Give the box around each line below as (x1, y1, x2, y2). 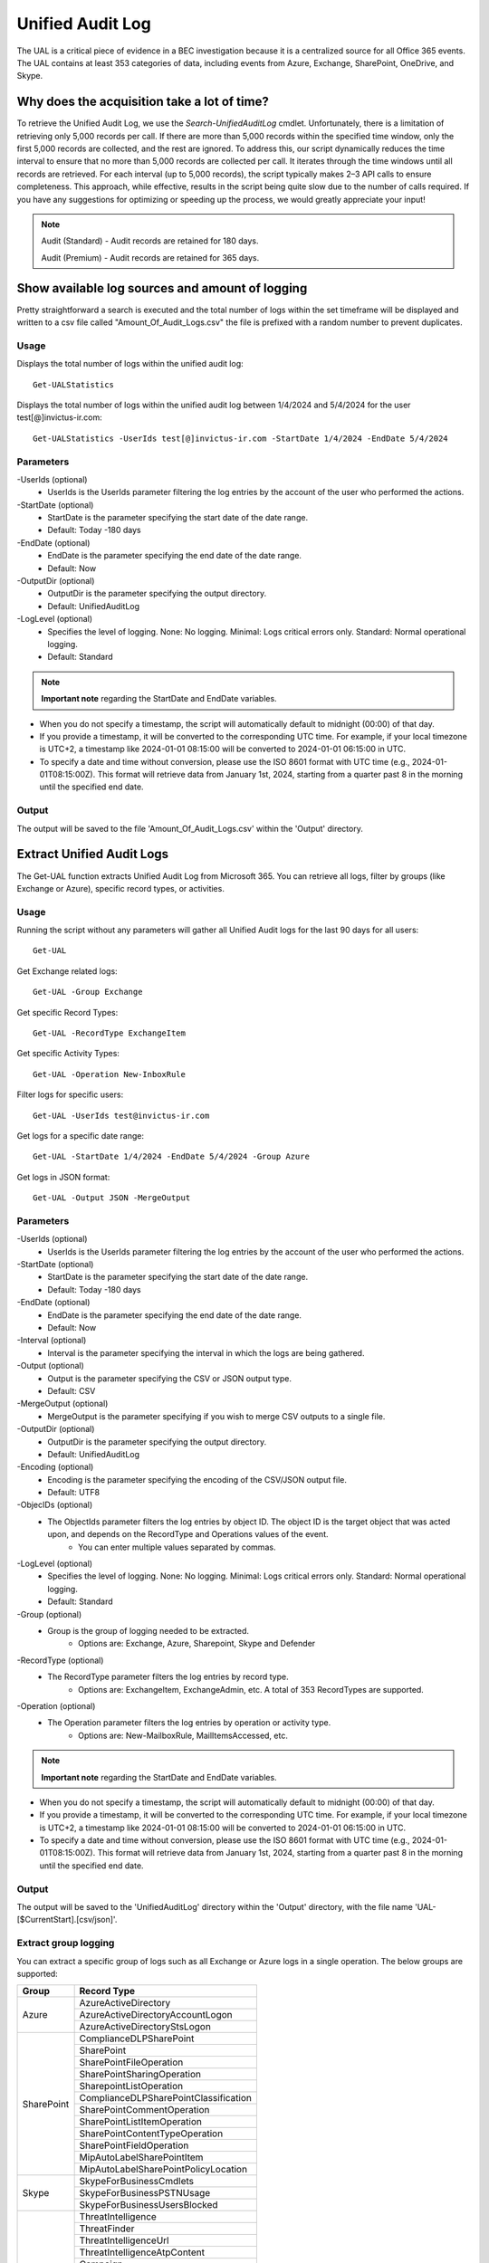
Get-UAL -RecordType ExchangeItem (33, 1028, 186, 1038)
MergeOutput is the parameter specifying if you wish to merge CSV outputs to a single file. (47, 1410, 386, 1421)
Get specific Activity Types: (16, 1048, 120, 1059)
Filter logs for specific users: (16, 1089, 124, 1100)
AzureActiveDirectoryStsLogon (79, 2020, 212, 2033)
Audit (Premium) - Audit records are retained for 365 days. (41, 252, 260, 263)
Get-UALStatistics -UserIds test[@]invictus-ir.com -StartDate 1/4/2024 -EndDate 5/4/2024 (33, 433, 448, 444)
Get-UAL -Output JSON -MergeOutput (33, 1193, 191, 1203)
